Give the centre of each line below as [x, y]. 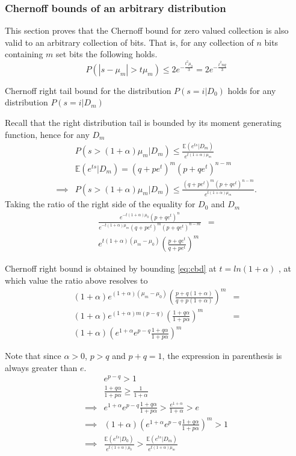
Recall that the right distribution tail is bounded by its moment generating [143, 122]
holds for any [252, 90]
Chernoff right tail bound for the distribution [88, 90]
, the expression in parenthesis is [222, 356]
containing [24, 54]
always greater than [41, 367]
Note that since [33, 356]
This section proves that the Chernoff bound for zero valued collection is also [147, 30]
